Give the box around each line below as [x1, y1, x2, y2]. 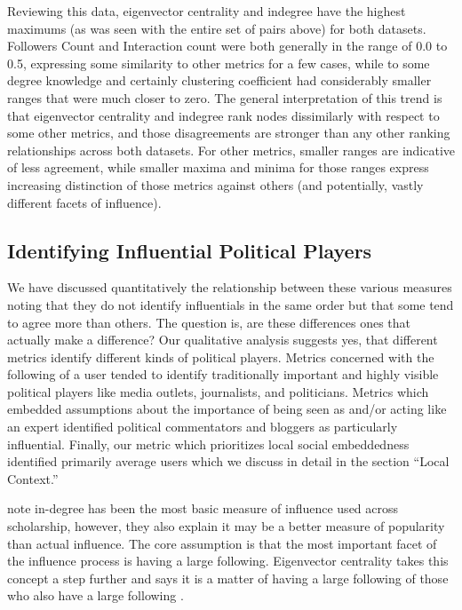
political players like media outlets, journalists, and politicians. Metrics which [7, 382, 429, 400]
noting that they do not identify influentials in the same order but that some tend [7, 295, 454, 313]
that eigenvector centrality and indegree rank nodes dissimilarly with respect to [7, 106, 440, 124]
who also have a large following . [7, 586, 184, 605]
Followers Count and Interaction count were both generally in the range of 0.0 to [7, 36, 448, 55]
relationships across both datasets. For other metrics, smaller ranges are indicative [7, 140, 456, 159]
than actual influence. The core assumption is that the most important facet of [7, 534, 437, 552]
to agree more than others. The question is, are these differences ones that [7, 313, 411, 331]
